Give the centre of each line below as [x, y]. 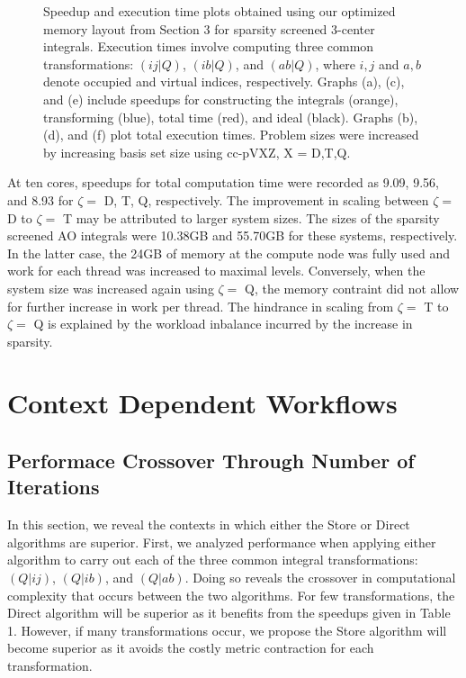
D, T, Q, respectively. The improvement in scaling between [266, 199]
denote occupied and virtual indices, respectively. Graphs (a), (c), [224, 81]
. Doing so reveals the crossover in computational [320, 578]
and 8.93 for [40, 199]
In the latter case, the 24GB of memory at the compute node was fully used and [229, 253]
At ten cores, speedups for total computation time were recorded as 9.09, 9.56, [223, 182]
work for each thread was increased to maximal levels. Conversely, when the [216, 271]
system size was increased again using [111, 288]
